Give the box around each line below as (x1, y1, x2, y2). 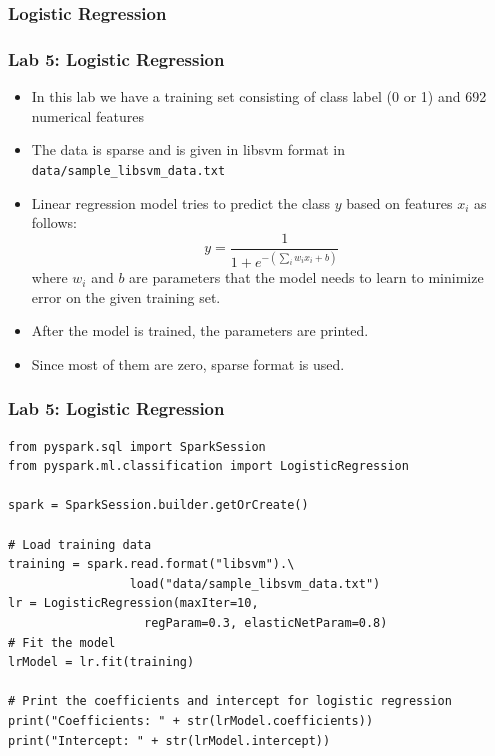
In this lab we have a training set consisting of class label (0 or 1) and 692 (31, 86, 487, 107)
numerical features (31, 105, 144, 126)
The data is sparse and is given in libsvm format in (31, 139, 345, 160)
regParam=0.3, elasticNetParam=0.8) (144, 616, 388, 631)
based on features (346, 192, 453, 213)
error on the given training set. (31, 286, 221, 307)
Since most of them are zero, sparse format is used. (31, 353, 345, 374)
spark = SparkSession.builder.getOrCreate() (8, 498, 309, 513)
